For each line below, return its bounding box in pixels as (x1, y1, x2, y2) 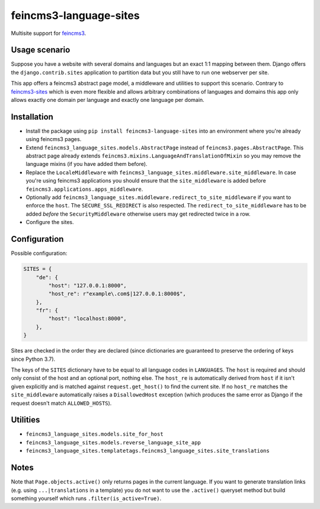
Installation (11, 111, 53, 121)
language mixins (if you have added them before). (25, 161, 148, 168)
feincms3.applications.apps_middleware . (25, 185, 143, 193)
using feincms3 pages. (25, 136, 82, 143)
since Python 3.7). (11, 356, 56, 363)
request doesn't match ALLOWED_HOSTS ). (11, 399, 112, 406)
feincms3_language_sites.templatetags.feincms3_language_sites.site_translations (25, 447, 270, 454)
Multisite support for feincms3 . (11, 30, 87, 37)
